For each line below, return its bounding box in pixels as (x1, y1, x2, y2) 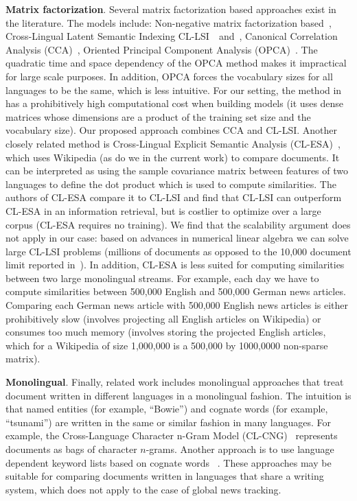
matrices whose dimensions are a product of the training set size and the (5, 109, 311, 124)
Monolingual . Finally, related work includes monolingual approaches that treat (5, 375, 344, 389)
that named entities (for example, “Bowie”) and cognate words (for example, (5, 401, 328, 416)
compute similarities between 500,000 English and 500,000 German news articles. (5, 284, 346, 299)
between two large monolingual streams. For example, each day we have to (5, 270, 319, 285)
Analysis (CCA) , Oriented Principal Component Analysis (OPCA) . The (5, 42, 318, 56)
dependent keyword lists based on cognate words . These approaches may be (5, 455, 332, 469)
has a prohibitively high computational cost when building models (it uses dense (5, 96, 344, 110)
